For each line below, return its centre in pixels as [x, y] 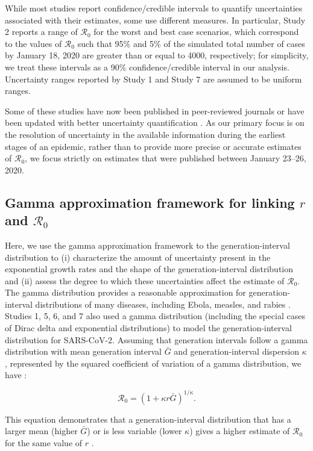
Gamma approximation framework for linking [150, 202]
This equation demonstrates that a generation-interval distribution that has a [148, 419]
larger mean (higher [41, 431]
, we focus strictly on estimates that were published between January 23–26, [166, 158]
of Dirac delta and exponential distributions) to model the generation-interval [148, 328]
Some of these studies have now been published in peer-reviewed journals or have [155, 110]
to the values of [33, 43]
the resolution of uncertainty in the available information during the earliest [145, 134]
